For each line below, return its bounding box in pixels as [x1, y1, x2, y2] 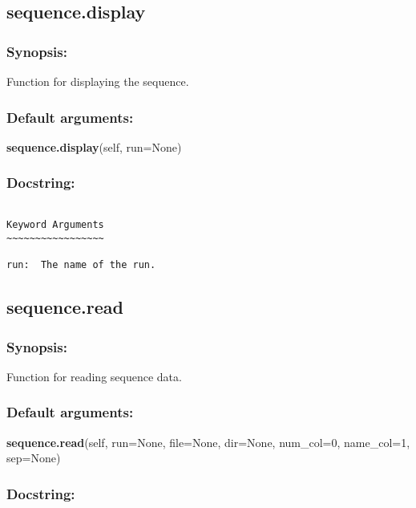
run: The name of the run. [6, 259, 156, 271]
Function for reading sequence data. [6, 368, 182, 384]
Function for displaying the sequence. [6, 73, 189, 89]
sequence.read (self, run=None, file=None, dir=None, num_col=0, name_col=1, [6, 433, 410, 450]
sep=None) [6, 449, 61, 466]
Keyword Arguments [6, 219, 104, 231]
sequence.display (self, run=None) [6, 138, 182, 155]
